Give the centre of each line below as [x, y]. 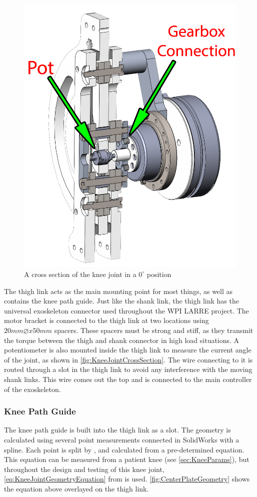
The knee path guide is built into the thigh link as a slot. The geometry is [117, 430]
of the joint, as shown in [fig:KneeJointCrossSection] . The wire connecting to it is [128, 359]
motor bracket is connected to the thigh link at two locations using [106, 320]
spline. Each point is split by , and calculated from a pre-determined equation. [124, 449]
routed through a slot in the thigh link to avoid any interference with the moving [128, 369]
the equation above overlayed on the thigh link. [76, 488]
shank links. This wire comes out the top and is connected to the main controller [128, 379]
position [159, 274]
